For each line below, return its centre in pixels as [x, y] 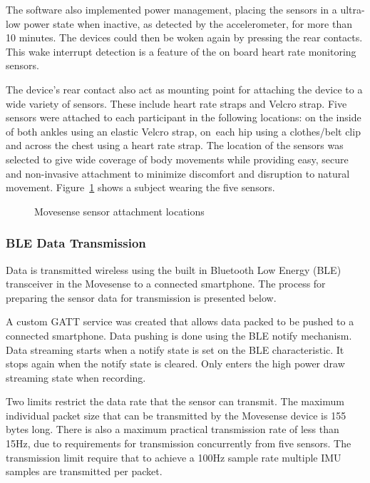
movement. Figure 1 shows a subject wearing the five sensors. [140, 187]
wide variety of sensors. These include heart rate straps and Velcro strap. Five [176, 103]
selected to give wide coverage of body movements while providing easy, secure [177, 159]
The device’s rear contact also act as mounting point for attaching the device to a [184, 89]
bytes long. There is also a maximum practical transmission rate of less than [173, 429]
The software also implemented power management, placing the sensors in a [171, 9]
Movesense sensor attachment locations [119, 211]
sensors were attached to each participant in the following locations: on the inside [184, 117]
